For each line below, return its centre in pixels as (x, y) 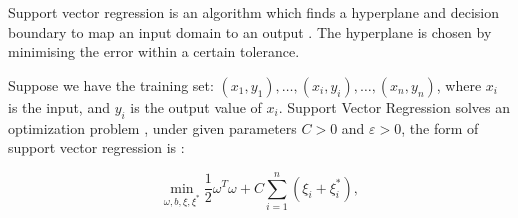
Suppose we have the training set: (111, 84)
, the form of (440, 127)
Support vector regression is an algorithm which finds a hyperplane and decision (254, 12)
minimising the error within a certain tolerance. (154, 51)
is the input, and (59, 106)
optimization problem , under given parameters (152, 127)
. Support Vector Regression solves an (394, 106)
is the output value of (196, 106)
